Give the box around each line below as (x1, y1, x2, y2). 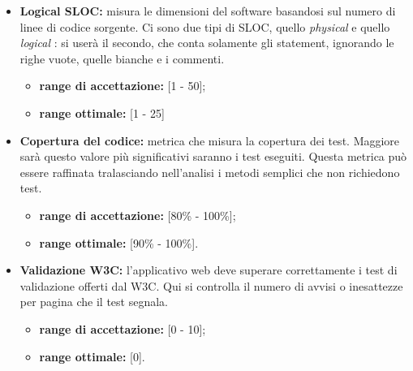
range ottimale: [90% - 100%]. (39, 234, 199, 251)
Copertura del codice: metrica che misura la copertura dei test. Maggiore (19, 132, 400, 149)
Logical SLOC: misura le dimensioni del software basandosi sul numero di (19, 2, 396, 19)
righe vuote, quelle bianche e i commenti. (19, 50, 225, 67)
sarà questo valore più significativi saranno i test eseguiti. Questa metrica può (19, 148, 407, 165)
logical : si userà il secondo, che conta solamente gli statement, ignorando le (19, 34, 394, 51)
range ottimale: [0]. (39, 347, 145, 365)
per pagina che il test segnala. (19, 293, 168, 310)
